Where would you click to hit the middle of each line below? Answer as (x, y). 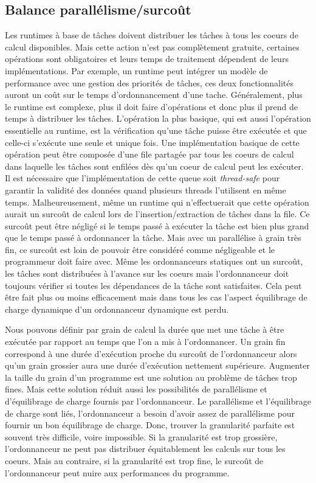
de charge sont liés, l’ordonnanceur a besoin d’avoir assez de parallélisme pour (150, 413)
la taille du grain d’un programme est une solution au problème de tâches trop (151, 377)
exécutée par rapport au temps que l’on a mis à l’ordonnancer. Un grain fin (145, 342)
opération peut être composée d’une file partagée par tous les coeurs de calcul (149, 154)
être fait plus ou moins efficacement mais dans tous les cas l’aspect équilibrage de (156, 297)
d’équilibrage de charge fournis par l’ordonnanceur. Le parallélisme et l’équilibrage (158, 401)
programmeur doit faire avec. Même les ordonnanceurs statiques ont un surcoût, (154, 261)
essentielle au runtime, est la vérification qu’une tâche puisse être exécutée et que (156, 130)
